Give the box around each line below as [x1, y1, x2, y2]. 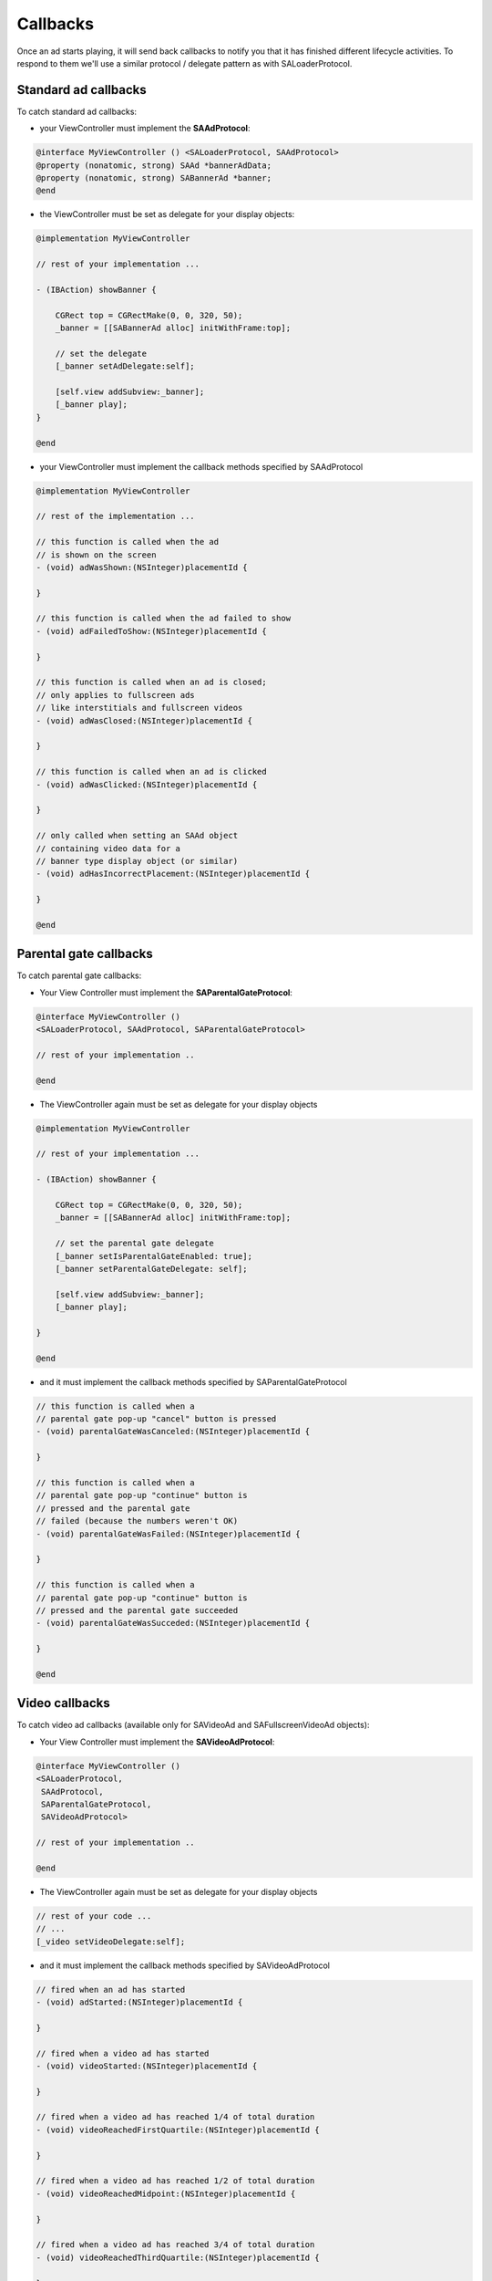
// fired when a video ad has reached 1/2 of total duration [36, 2176, 315, 2186]
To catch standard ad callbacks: [16, 106, 137, 117]
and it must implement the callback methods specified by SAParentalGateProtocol [39, 1376, 348, 1387]
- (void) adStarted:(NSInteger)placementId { [36, 1996, 243, 2007]
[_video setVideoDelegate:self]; [36, 1936, 186, 1947]
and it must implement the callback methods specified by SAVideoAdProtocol [39, 1960, 330, 1971]
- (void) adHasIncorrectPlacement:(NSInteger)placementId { [36, 869, 311, 880]
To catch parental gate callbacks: [16, 970, 142, 981]
